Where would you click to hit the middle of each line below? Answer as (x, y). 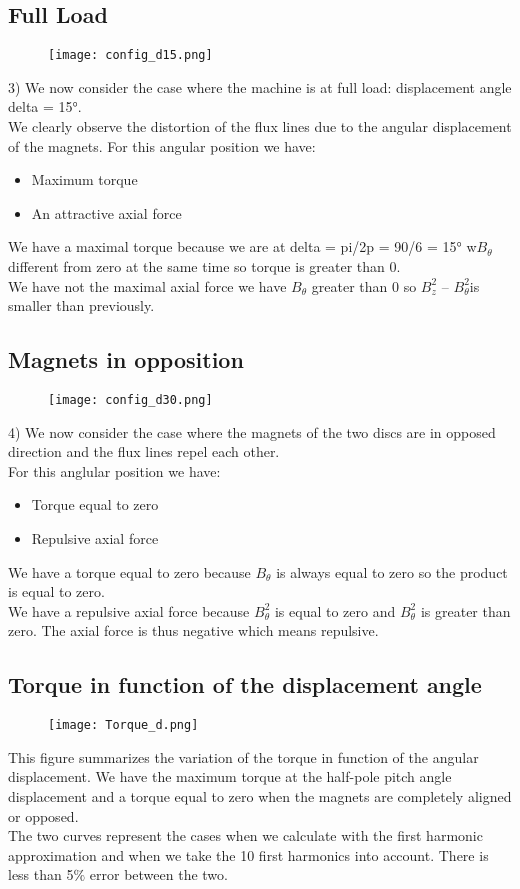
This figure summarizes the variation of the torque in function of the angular (243, 756)
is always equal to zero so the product (392, 571)
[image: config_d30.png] (130, 400)
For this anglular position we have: (114, 470)
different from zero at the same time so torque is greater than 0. (204, 266)
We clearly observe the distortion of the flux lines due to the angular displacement (260, 126)
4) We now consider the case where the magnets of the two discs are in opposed (252, 431)
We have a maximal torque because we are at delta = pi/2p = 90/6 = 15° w (242, 246)
